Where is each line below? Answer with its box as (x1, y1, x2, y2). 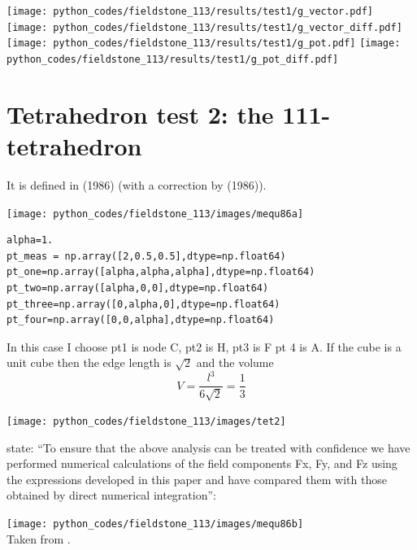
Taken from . (7, 530, 71, 547)
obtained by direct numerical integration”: (7, 487, 216, 504)
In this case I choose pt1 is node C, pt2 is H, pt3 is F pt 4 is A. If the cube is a (7, 338, 402, 355)
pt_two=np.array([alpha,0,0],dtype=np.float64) (7, 282, 269, 294)
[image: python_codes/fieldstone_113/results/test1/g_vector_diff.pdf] (7, 21, 402, 33)
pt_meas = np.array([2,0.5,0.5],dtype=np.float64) (7, 250, 286, 262)
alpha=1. (7, 234, 54, 247)
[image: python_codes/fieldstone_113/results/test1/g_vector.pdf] (7, 6, 374, 17)
